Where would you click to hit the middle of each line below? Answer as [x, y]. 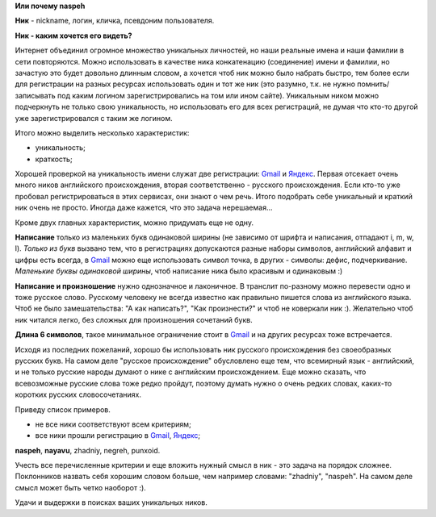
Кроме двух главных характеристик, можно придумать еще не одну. [134, 223]
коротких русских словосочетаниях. [78, 394]
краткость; [54, 159]
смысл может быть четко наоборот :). [81, 487]
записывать [35, 95]
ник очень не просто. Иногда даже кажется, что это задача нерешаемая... [144, 208]
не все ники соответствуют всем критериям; [113, 424]
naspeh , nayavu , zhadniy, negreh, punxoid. [88, 450]
